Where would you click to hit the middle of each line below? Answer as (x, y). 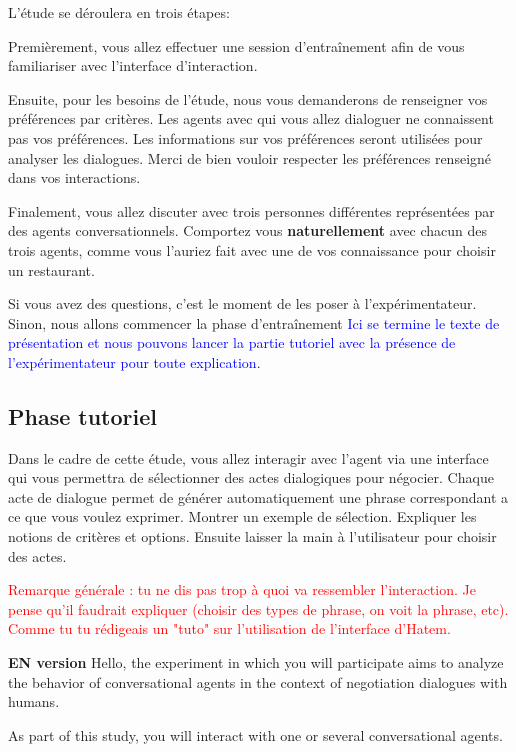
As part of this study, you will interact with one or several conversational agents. (255, 734)
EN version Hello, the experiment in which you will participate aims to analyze (256, 662)
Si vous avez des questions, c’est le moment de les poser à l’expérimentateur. (242, 303)
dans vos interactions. (74, 177)
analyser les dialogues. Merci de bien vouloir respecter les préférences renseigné (250, 157)
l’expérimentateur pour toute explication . (134, 361)
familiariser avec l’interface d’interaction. (133, 65)
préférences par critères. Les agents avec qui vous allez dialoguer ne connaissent (251, 118)
